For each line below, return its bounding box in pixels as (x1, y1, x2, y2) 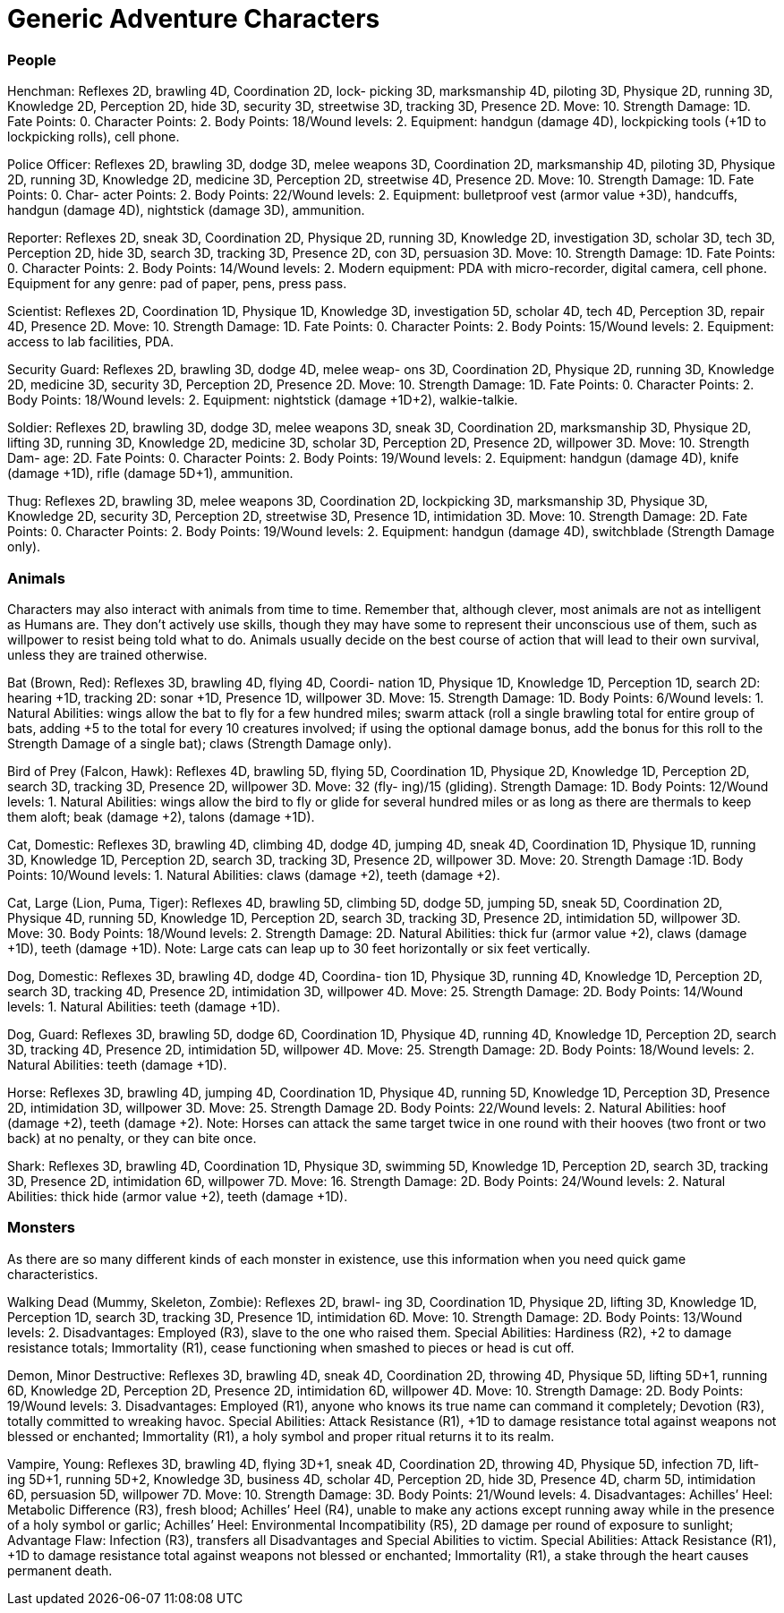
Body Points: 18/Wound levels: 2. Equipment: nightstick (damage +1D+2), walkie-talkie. (7, 392, 518, 408)
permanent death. (7, 1562, 113, 1578)
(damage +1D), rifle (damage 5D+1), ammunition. (7, 465, 294, 482)
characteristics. (7, 1266, 98, 1282)
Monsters (7, 1218, 76, 1237)
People (7, 50, 56, 69)
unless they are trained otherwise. (7, 646, 208, 662)
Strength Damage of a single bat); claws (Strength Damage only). (7, 735, 392, 751)
